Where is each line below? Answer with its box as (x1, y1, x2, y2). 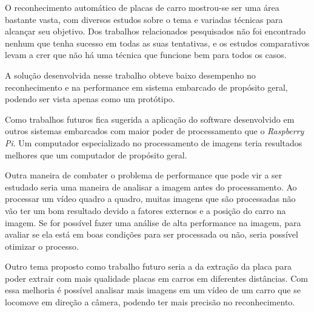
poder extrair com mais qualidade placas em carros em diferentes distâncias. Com (5, 271, 308, 284)
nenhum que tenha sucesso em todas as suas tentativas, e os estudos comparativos (5, 36, 310, 49)
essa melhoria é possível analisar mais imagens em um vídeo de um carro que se (5, 284, 301, 296)
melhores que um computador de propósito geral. (5, 148, 187, 161)
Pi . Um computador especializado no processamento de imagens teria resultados (5, 136, 302, 149)
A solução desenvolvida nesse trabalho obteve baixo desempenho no (5, 68, 256, 81)
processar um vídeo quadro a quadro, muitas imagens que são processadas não (5, 192, 296, 205)
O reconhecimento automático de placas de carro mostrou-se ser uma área (5, 1, 279, 13)
